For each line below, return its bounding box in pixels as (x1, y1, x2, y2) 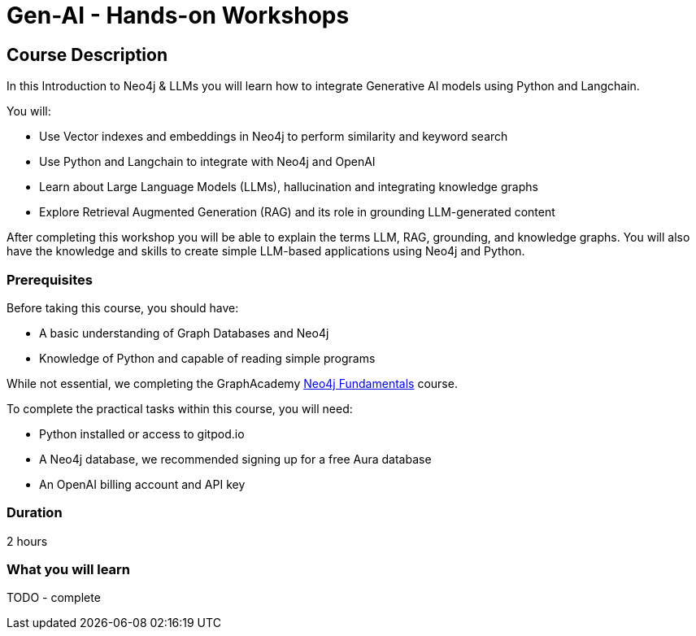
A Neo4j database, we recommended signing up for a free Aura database (39, 451, 432, 466)
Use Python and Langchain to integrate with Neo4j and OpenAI (39, 155, 376, 169)
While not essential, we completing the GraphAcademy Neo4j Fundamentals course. (7, 376, 458, 390)
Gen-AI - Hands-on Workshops (7, 2, 350, 29)
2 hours (7, 534, 48, 548)
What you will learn (7, 561, 131, 578)
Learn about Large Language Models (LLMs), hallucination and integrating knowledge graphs (39, 180, 538, 194)
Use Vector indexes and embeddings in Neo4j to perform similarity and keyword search (39, 129, 508, 144)
